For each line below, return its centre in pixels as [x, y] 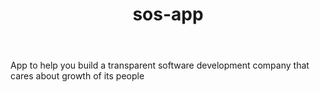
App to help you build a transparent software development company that [160, 65]
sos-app [168, 14]
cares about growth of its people [77, 76]
